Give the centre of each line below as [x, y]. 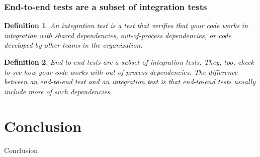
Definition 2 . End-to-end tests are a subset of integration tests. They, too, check [129, 62]
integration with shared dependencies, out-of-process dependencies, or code [118, 35]
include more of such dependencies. [58, 91]
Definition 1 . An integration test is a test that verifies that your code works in [126, 25]
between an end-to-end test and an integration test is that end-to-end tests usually [130, 82]
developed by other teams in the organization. [73, 45]
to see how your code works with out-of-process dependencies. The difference [121, 71]
